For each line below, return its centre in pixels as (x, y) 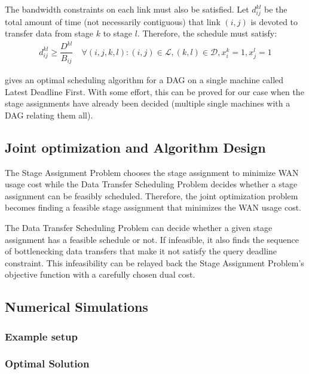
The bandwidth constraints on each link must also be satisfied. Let (127, 9)
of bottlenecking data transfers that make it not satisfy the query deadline (141, 251)
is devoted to (274, 21)
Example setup (41, 336)
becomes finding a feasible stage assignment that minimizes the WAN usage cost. (153, 207)
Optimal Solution (47, 364)
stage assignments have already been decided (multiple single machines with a (148, 103)
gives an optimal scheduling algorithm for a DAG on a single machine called (144, 79)
